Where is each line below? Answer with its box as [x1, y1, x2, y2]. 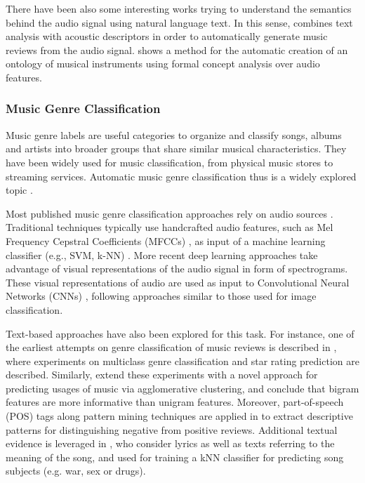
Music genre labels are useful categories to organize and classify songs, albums [6, 127, 342, 142]
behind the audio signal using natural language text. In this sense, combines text [6, 15, 353, 29]
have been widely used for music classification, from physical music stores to [6, 154, 333, 169]
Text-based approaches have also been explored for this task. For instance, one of [6, 326, 354, 340]
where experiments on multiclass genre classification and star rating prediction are [6, 353, 359, 368]
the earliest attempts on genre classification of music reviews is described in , [6, 340, 337, 355]
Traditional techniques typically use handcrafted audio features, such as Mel [6, 220, 333, 234]
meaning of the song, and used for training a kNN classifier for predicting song [6, 449, 344, 464]
